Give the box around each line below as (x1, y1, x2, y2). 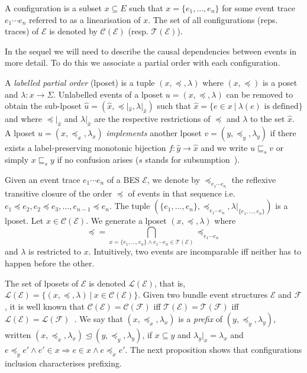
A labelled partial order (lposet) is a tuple (5, 76, 155, 88)
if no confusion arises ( (57, 153, 139, 165)
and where (5, 112, 43, 125)
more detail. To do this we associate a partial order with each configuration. (5, 56, 280, 69)
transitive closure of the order (5, 186, 112, 199)
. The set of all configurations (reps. (148, 13, 278, 25)
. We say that (74, 313, 123, 325)
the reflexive (231, 173, 276, 185)
